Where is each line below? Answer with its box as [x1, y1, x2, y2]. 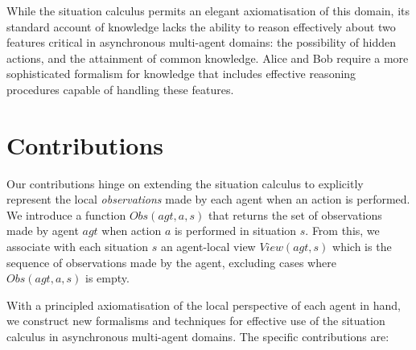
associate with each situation [6, 238, 148, 255]
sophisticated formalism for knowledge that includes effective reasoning [6, 65, 356, 82]
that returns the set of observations [208, 206, 382, 223]
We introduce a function [6, 206, 126, 223]
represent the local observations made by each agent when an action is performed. [6, 191, 410, 208]
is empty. [85, 270, 130, 286]
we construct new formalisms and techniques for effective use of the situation [6, 312, 385, 329]
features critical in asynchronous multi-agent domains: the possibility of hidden [6, 34, 397, 51]
